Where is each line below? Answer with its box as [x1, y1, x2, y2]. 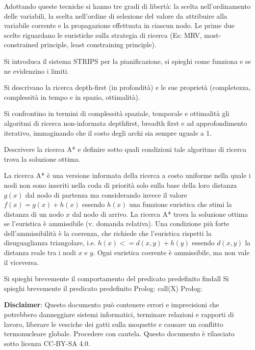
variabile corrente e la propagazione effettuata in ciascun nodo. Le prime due [4, 20, 235, 30]
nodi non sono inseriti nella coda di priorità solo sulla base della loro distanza [4, 179, 237, 190]
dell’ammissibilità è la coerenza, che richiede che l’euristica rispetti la [4, 228, 212, 238]
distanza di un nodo [4, 208, 64, 219]
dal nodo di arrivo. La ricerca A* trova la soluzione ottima [72, 208, 248, 219]
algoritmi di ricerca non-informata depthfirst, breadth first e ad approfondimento [4, 117, 247, 128]
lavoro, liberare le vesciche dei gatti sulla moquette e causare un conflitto [4, 319, 224, 329]
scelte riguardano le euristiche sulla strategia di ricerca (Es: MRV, [4, 29, 202, 40]
